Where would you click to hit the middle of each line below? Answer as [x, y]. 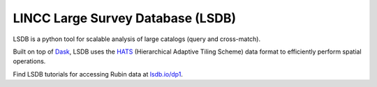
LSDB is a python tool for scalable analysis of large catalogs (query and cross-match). [137, 39]
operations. [29, 61]
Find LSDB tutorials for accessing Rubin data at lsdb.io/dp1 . [98, 74]
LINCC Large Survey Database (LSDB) [125, 18]
